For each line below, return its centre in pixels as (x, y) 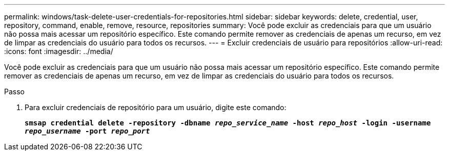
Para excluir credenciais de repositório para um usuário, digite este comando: (156, 107)
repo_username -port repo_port (87, 131)
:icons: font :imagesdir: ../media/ (59, 51)
